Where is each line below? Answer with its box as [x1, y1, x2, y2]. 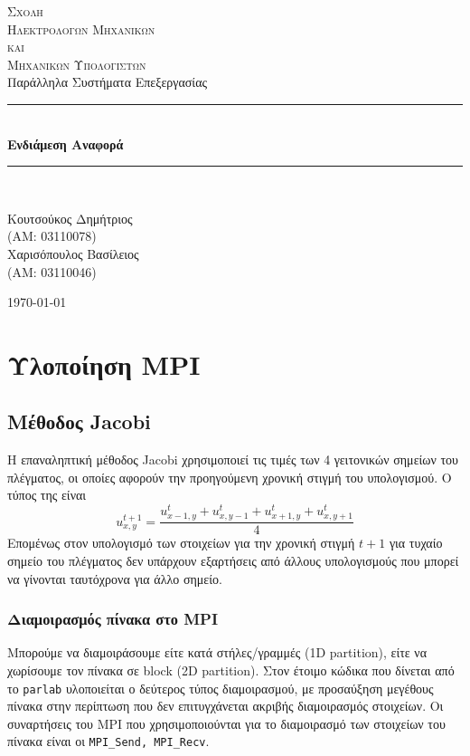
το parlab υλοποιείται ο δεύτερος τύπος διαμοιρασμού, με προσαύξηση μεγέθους [7, 678, 434, 697]
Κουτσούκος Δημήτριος [7, 208, 133, 227]
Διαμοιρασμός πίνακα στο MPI [7, 608, 219, 630]
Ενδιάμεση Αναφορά [7, 134, 124, 153]
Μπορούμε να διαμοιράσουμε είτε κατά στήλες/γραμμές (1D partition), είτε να [7, 643, 428, 662]
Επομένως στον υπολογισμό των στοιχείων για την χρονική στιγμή [7, 533, 355, 552]
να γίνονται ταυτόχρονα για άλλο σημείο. [7, 569, 222, 588]
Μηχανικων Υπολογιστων [7, 54, 146, 73]
